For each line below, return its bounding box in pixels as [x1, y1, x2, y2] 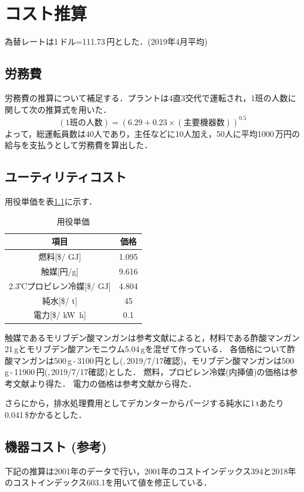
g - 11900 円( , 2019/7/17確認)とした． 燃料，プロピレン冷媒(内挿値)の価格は [5, 366, 290, 378]
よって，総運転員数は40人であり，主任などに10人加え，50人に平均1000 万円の [5, 127, 300, 139]
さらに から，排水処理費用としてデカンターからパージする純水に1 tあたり [5, 397, 284, 409]
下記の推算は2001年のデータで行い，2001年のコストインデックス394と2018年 [5, 464, 296, 477]
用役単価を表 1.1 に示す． [5, 195, 97, 207]
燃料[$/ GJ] [38, 250, 82, 263]
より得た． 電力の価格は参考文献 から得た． [29, 377, 197, 389]
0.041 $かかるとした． [5, 409, 87, 421]
